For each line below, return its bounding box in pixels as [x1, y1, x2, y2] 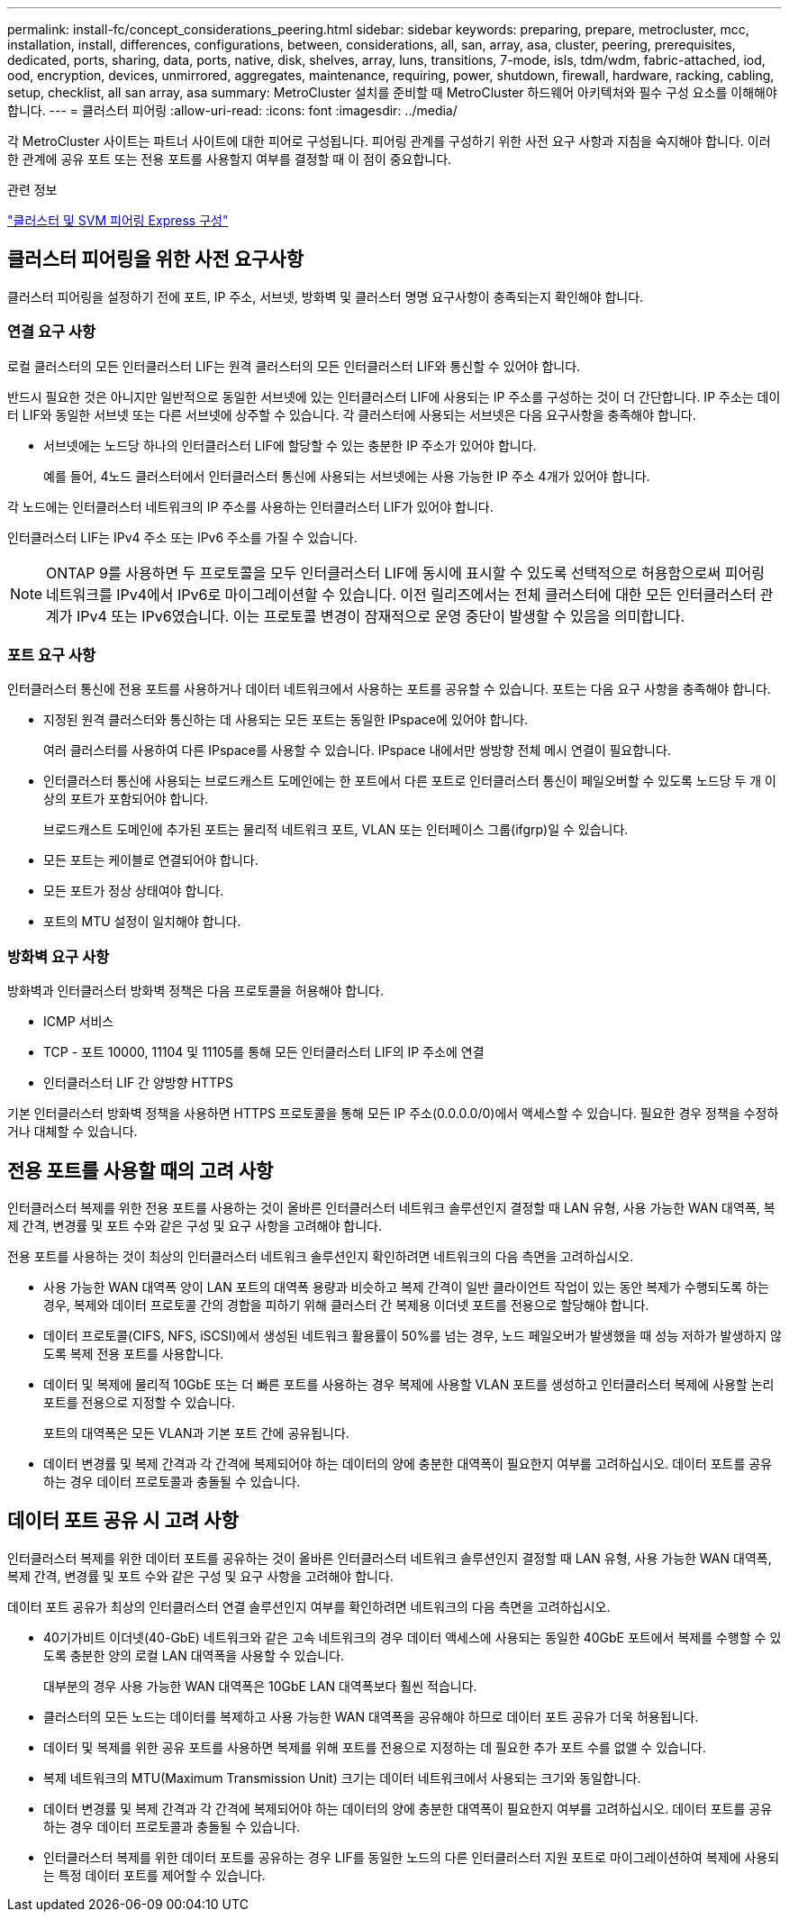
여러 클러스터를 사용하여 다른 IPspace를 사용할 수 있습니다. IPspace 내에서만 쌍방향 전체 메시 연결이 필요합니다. [43, 742, 671, 759]
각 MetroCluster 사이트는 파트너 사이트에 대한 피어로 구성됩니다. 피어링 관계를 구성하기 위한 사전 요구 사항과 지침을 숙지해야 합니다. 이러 [7, 133, 771, 149]
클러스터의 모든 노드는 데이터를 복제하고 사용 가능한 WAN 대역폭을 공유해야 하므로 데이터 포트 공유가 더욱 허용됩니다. [43, 1708, 699, 1724]
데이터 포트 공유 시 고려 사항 [7, 1509, 239, 1532]
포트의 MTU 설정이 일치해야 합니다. [43, 914, 241, 930]
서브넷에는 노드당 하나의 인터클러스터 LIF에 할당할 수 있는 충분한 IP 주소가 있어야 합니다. [43, 437, 537, 453]
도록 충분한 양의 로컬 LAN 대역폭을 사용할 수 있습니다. [43, 1647, 345, 1663]
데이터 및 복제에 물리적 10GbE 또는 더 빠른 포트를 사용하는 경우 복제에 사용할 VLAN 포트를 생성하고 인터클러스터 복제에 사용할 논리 [43, 1376, 775, 1392]
